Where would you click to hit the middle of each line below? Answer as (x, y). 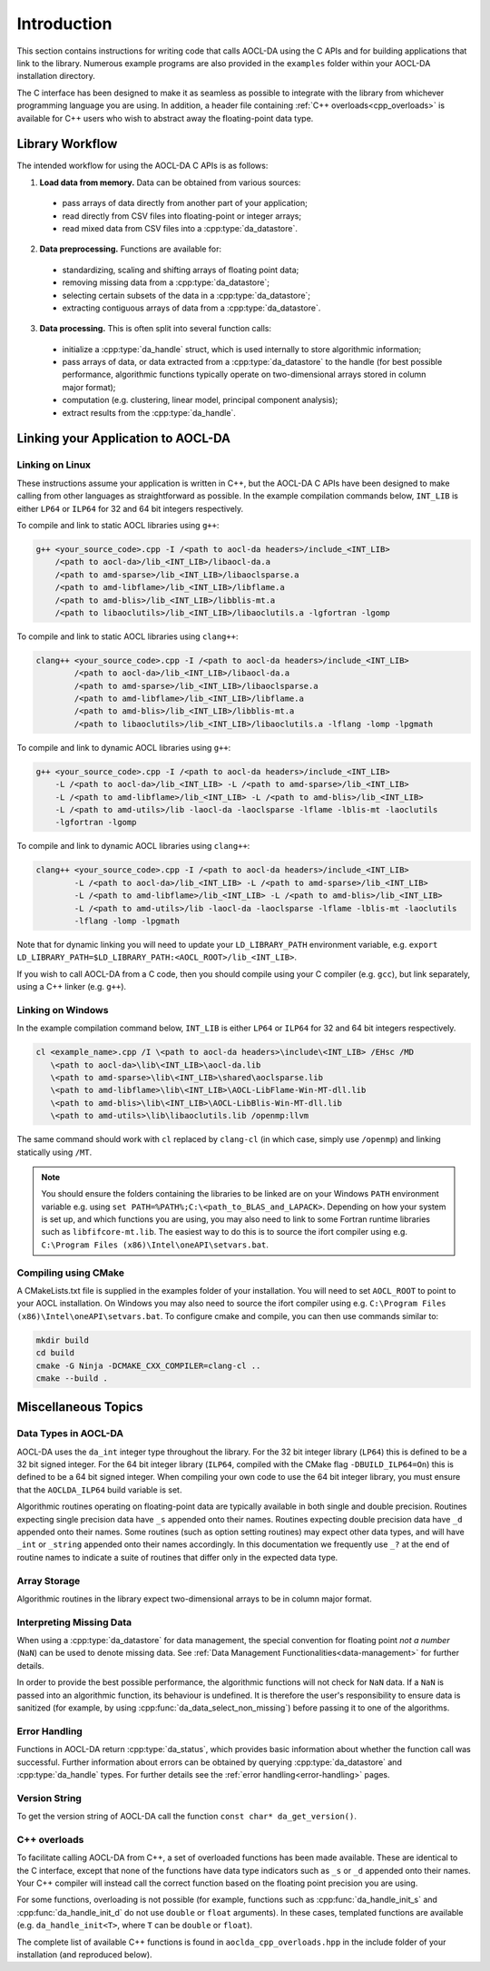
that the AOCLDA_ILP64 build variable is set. (99, 1490)
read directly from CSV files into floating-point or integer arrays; (182, 216)
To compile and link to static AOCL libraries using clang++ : (127, 636)
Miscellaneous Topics (80, 1407)
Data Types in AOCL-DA (70, 1434)
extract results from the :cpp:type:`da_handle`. (149, 412)
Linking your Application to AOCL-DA (124, 439)
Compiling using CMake (70, 1273)
